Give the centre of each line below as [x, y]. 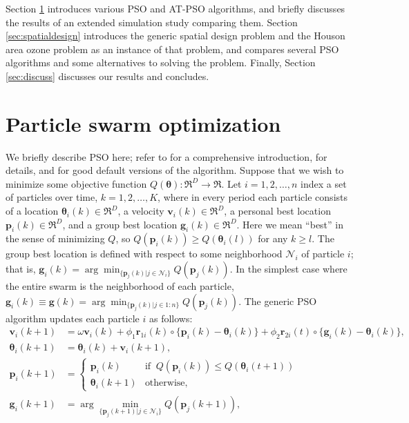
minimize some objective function [76, 183]
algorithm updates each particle [73, 318]
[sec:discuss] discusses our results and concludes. [107, 76]
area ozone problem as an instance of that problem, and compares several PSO [172, 49]
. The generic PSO [278, 301]
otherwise [165, 383]
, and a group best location [120, 224]
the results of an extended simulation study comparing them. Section [152, 22]
